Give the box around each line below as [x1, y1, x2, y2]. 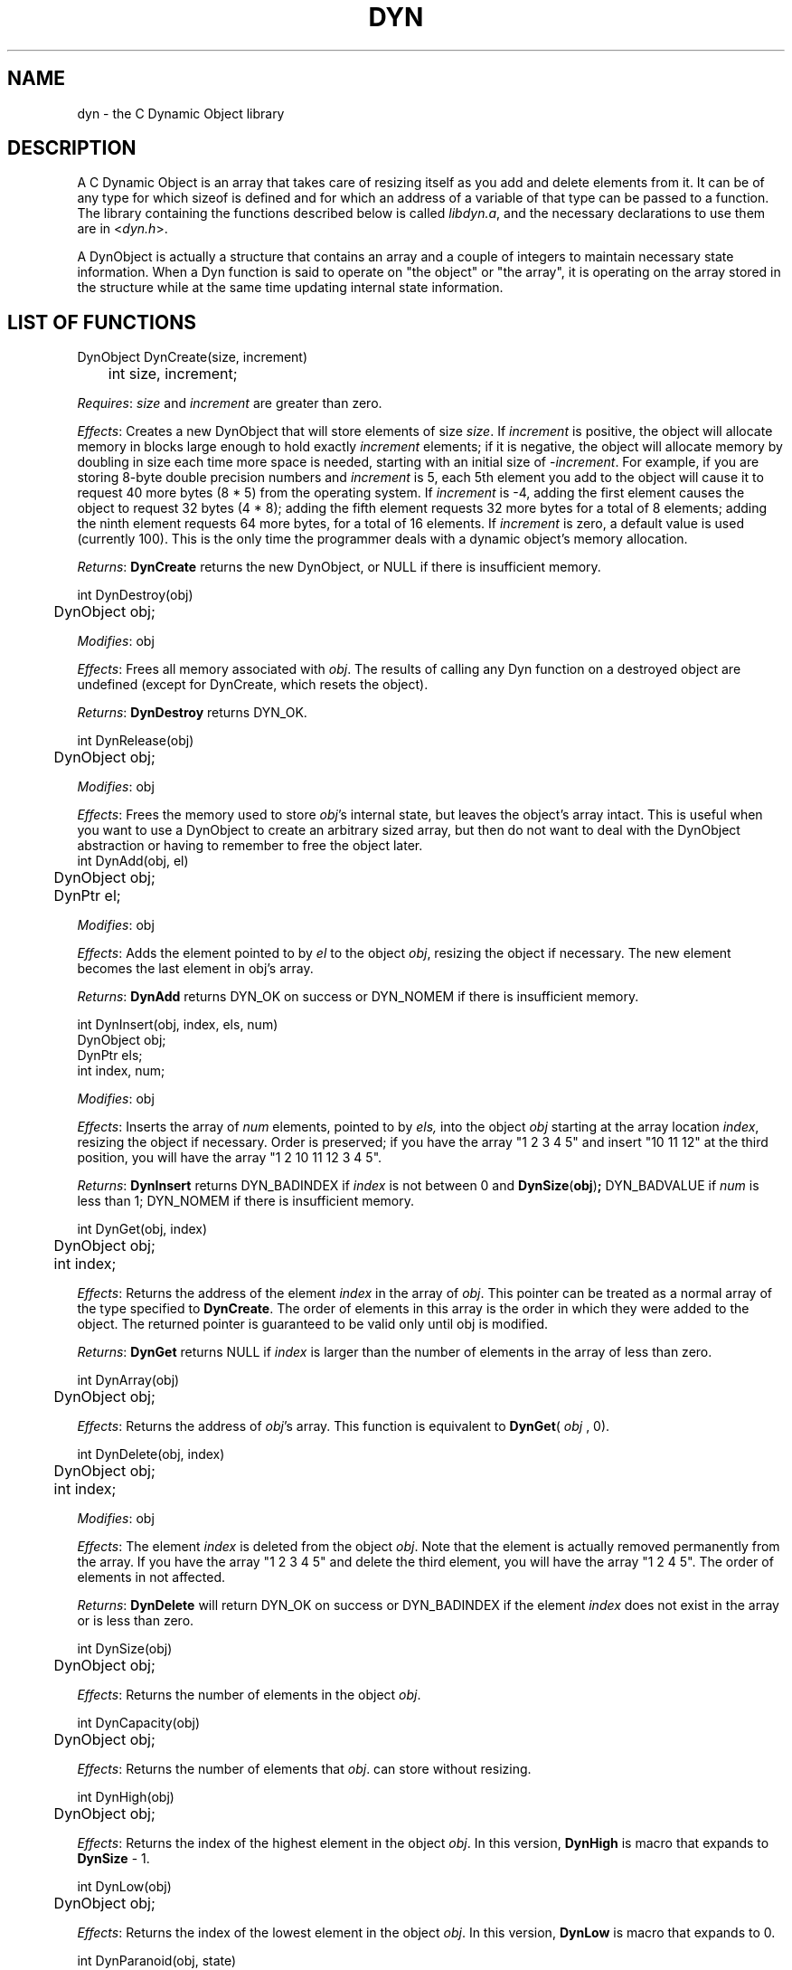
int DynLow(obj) [77, 1879, 172, 1895]
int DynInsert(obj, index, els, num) [77, 1017, 278, 1033]
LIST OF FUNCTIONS [7, 310, 196, 334]
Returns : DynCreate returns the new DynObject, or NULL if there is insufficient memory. [77, 559, 601, 575]
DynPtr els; [77, 1047, 143, 1064]
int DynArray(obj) [77, 1372, 180, 1388]
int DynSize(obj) [77, 1641, 173, 1657]
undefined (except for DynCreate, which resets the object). [77, 677, 429, 693]
